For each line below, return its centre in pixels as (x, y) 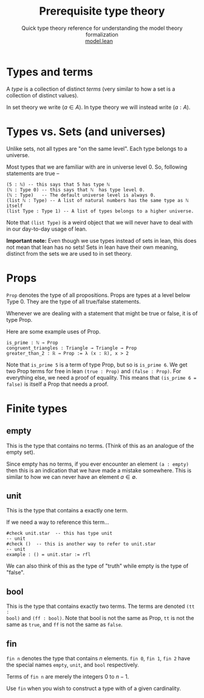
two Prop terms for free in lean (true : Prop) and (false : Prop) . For (94, 371)
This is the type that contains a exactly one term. (67, 511)
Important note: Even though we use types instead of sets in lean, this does (101, 240)
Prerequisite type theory (102, 11)
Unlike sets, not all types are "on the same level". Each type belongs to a (97, 148)
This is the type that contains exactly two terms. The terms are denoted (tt (100, 606)
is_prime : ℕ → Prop (32, 343)
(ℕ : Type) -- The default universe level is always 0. (81, 195)
